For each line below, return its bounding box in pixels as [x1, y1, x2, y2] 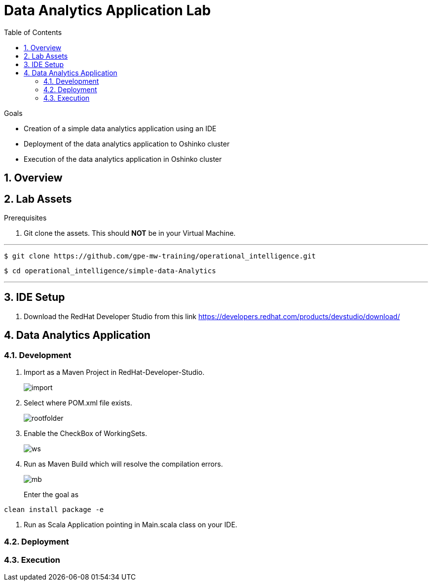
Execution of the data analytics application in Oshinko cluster [24, 154, 222, 163]
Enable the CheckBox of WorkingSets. [24, 429, 147, 438]
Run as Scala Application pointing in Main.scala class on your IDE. [24, 520, 238, 529]
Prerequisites [4, 214, 47, 222]
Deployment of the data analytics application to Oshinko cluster [24, 139, 230, 148]
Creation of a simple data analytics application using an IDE [24, 124, 216, 133]
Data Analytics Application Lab [4, 2, 211, 19]
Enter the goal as [24, 490, 79, 499]
